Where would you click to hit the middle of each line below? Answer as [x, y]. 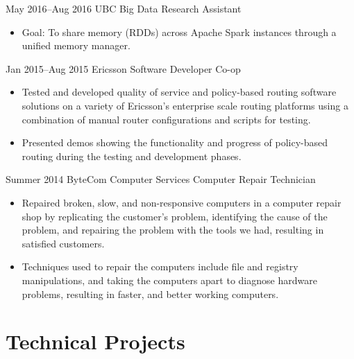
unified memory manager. [76, 45]
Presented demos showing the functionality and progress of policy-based [175, 142]
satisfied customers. [63, 243]
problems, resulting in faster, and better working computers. [150, 294]
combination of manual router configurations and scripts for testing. [166, 119]
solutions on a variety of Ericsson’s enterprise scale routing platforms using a [185, 105]
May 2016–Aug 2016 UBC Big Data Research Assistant [124, 8]
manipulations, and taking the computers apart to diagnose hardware [169, 280]
